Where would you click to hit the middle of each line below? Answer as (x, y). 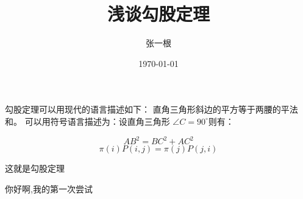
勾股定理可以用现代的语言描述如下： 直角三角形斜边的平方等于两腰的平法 (151, 109)
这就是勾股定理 (35, 168)
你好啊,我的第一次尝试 (49, 188)
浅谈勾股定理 (158, 14)
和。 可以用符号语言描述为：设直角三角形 (87, 121)
